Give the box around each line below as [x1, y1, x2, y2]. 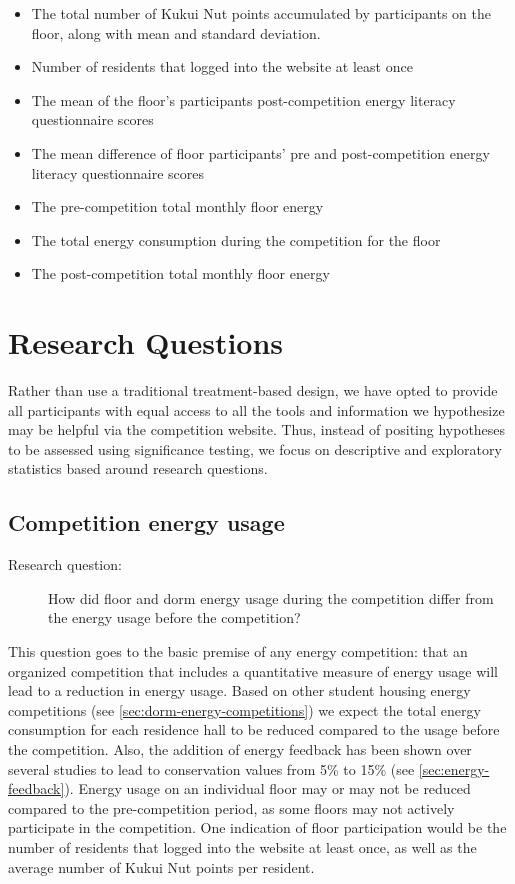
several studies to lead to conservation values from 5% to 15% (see [8, 758, 415, 779]
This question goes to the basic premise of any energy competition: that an [8, 641, 468, 662]
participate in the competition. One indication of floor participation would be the [8, 817, 507, 838]
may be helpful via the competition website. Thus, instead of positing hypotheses [8, 419, 506, 440]
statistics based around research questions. [8, 458, 268, 479]
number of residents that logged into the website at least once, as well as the [8, 836, 477, 857]
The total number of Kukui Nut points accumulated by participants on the [31, 3, 491, 23]
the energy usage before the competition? [48, 607, 301, 628]
